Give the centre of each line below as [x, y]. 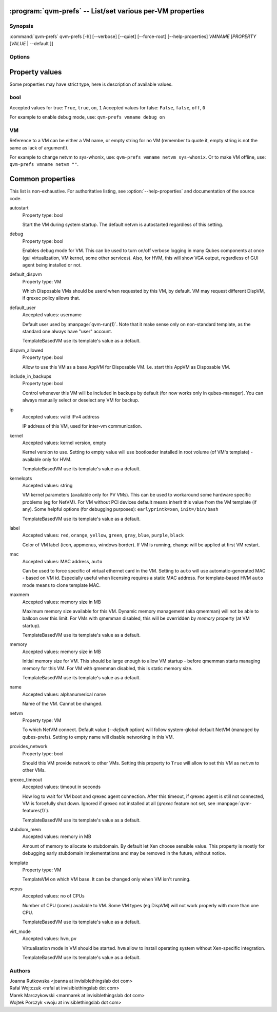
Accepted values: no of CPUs [53, 896]
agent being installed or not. [52, 265]
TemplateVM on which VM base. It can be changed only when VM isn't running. [106, 879]
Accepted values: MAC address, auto [62, 561]
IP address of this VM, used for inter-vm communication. [82, 426]
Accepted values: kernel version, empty [64, 443]
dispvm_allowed [26, 350]
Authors [20, 970]
